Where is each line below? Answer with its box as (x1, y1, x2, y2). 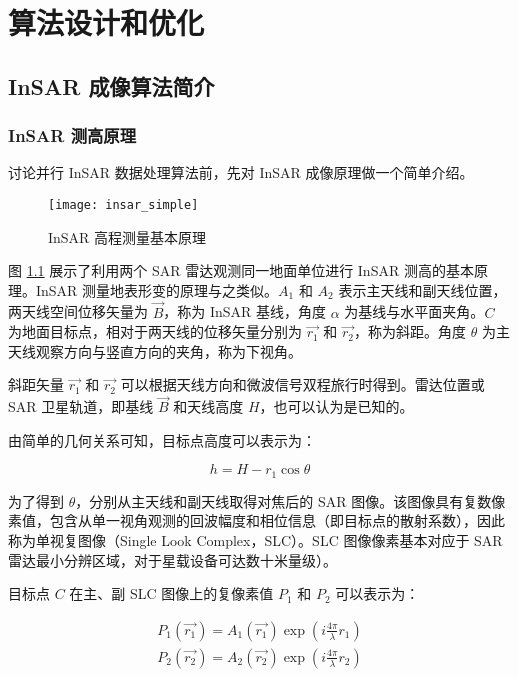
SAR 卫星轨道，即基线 (8, 396, 154, 417)
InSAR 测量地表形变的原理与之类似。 (35, 279, 279, 300)
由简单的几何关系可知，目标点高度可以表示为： (8, 429, 316, 450)
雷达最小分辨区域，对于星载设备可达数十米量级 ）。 (8, 549, 337, 570)
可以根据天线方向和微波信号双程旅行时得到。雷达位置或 (120, 374, 485, 395)
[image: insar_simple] (48, 197, 199, 212)
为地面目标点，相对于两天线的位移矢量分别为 (8, 321, 302, 342)
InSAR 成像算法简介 (8, 70, 215, 101)
